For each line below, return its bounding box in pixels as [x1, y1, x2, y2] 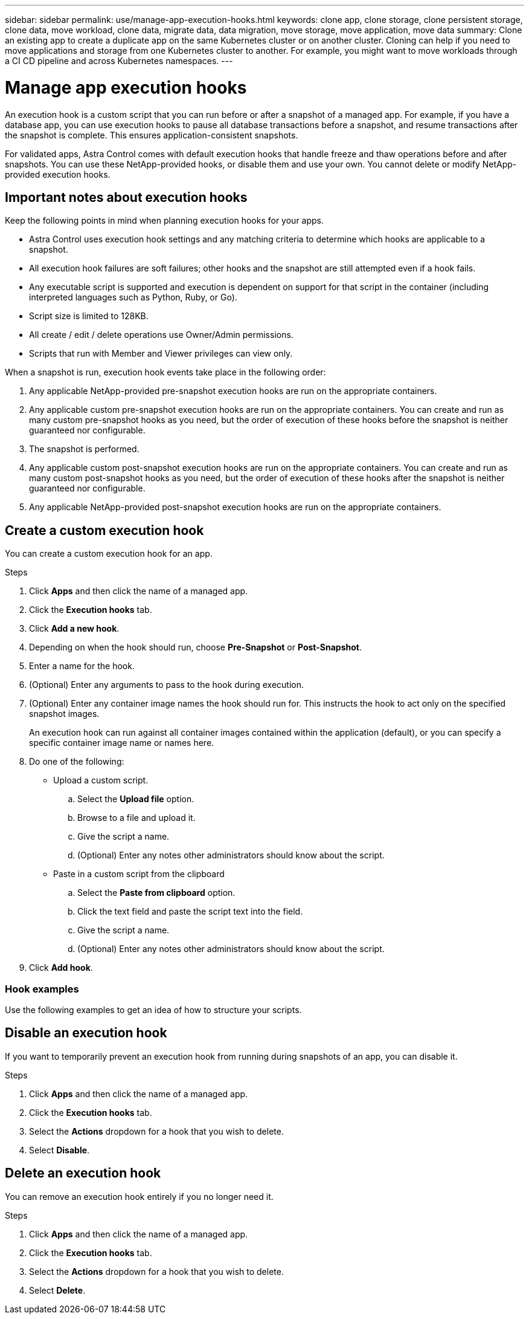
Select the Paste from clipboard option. [77, 887, 236, 898]
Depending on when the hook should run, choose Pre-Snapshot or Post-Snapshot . [29, 642, 362, 653]
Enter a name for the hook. [29, 661, 135, 672]
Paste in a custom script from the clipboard [53, 869, 225, 880]
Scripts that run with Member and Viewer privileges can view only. [29, 348, 293, 359]
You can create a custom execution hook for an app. [5, 548, 213, 559]
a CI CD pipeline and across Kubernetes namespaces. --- [5, 56, 233, 66]
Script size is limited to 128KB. [29, 311, 149, 322]
